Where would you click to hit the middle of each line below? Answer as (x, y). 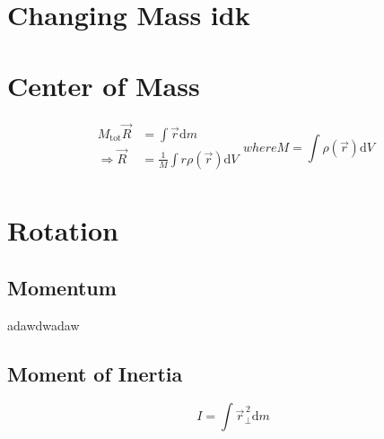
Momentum (62, 287)
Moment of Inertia (95, 373)
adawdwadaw (44, 325)
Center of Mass (104, 85)
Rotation (63, 230)
